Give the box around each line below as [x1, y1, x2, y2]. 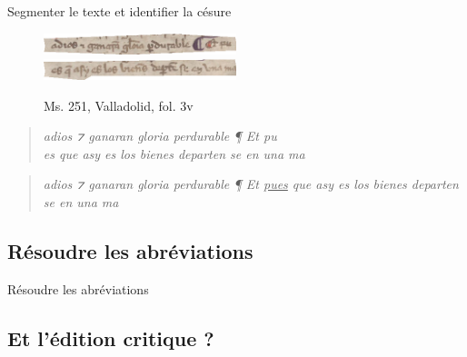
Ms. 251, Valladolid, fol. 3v [44, 95, 194, 114]
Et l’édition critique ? [7, 323, 214, 352]
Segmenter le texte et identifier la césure [7, 2, 232, 20]
